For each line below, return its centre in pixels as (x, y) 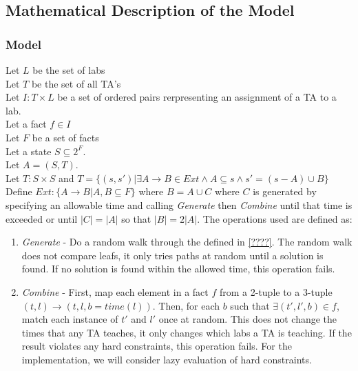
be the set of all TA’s (76, 83)
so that (136, 218)
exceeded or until (42, 218)
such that (250, 305)
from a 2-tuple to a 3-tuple (276, 291)
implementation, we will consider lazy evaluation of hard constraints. (167, 359)
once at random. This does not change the (248, 319)
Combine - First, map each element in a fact (115, 291)
